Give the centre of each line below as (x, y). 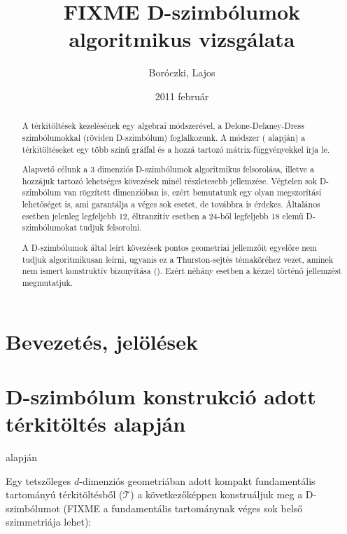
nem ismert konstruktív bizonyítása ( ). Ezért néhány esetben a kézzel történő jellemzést (182, 271)
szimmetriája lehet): (49, 522)
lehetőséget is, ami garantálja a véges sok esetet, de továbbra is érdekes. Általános (171, 204)
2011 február (182, 96)
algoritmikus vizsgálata (182, 39)
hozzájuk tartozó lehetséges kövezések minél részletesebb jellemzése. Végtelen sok (169, 180)
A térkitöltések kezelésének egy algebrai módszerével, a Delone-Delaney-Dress (163, 126)
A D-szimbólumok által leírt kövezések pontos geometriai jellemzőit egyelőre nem (169, 247)
